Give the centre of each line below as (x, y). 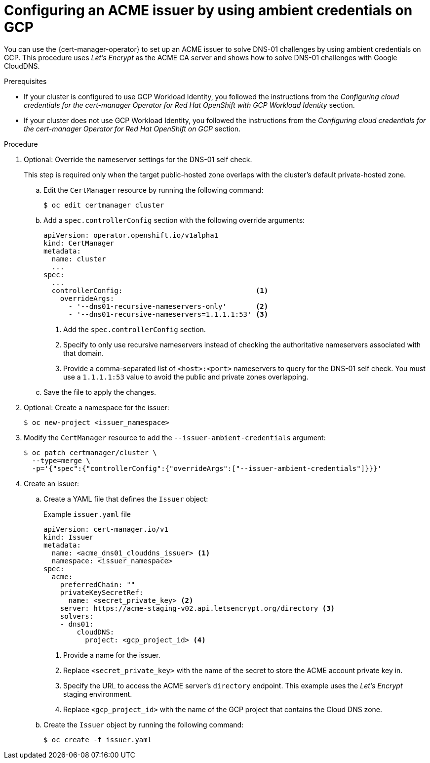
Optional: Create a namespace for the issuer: (97, 407)
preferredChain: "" (98, 584)
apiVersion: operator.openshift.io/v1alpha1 (131, 235)
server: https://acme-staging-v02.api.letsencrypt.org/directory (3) (197, 608)
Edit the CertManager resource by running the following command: (154, 190)
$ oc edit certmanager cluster (104, 205)
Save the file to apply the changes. (100, 392)
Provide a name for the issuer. (112, 655)
